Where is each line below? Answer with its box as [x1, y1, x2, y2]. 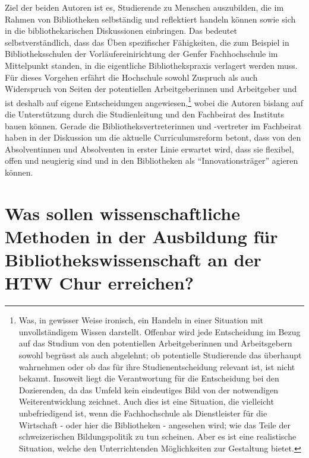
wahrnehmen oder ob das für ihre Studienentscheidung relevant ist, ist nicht [18, 360, 295, 373]
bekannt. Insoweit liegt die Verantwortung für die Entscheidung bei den [18, 372, 279, 384]
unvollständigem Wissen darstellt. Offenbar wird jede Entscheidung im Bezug [18, 325, 301, 338]
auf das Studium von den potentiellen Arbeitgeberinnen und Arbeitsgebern [18, 337, 292, 349]
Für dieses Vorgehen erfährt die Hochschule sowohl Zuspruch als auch [5, 71, 258, 83]
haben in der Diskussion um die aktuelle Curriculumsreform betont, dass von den [5, 131, 301, 144]
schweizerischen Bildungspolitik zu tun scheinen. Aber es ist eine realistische [18, 430, 297, 443]
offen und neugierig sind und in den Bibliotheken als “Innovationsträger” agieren [5, 154, 298, 167]
